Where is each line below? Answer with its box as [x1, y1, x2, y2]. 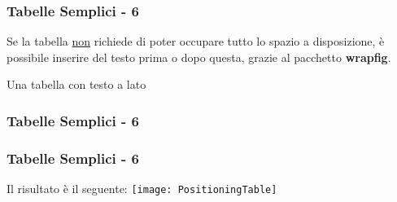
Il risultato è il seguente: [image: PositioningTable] [7, 180, 277, 197]
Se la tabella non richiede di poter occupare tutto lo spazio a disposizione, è [7, 33, 385, 50]
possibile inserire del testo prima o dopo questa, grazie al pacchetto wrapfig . [7, 48, 391, 65]
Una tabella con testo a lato [7, 76, 146, 93]
